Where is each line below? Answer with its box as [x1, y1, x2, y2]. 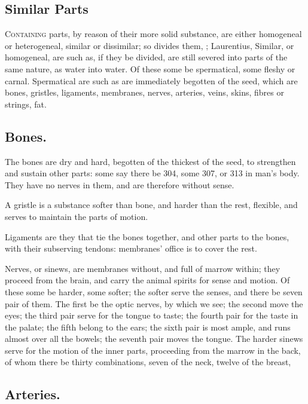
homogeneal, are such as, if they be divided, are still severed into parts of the [5, 51, 288, 63]
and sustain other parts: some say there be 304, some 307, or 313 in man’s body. [5, 167, 300, 179]
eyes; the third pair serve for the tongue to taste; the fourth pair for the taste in [5, 309, 298, 322]
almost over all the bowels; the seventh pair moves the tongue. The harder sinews [5, 332, 303, 345]
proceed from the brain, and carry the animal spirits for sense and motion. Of [5, 274, 290, 286]
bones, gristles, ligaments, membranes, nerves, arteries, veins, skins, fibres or [5, 86, 284, 99]
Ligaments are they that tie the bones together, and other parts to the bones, [5, 230, 289, 243]
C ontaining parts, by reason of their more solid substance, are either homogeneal [5, 27, 302, 40]
